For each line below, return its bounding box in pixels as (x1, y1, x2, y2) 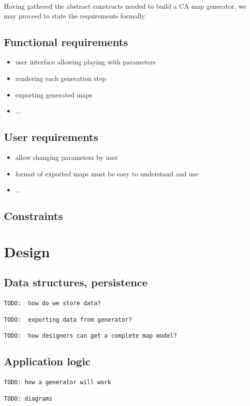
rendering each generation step (15, 73, 106, 83)
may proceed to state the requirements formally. (4, 10, 147, 20)
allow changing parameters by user (15, 152, 118, 162)
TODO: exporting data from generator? (4, 316, 132, 323)
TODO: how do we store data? (4, 300, 101, 307)
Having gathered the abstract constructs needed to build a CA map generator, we (4, 1, 246, 11)
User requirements (4, 129, 98, 144)
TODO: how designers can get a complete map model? (4, 332, 177, 340)
